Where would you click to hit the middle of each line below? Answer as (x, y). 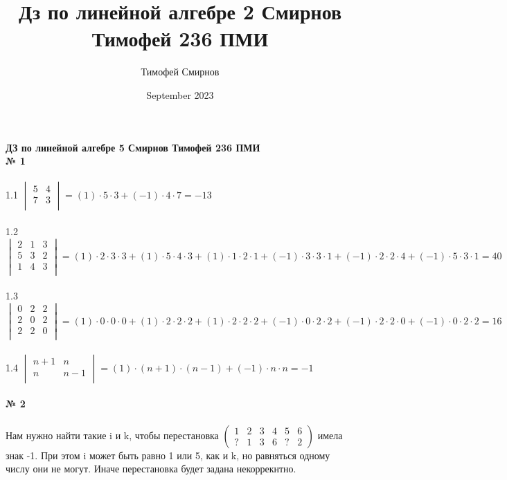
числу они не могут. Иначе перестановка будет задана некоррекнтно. (151, 469)
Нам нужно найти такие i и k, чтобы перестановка (112, 435)
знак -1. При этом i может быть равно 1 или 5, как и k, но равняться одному (168, 455)
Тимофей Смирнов (180, 72)
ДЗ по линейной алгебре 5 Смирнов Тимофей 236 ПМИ (133, 147)
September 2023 (180, 94)
